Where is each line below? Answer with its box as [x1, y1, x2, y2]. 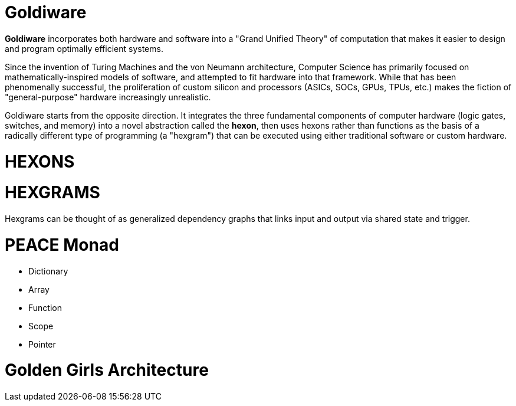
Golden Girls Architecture [5, 360, 209, 381]
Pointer [28, 339, 56, 349]
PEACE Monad [5, 234, 119, 255]
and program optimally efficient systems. [5, 43, 163, 54]
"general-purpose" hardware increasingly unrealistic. [5, 91, 211, 102]
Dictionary [28, 266, 68, 276]
